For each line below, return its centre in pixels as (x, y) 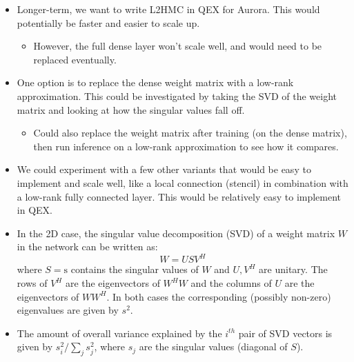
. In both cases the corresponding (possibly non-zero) (219, 296)
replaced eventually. (75, 59)
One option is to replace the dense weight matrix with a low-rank (155, 82)
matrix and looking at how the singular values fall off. (131, 109)
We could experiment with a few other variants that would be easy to (164, 169)
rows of (32, 283)
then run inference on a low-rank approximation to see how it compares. (186, 146)
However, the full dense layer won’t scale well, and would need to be (178, 46)
